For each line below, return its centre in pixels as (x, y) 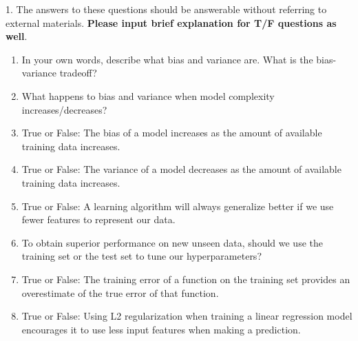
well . (17, 36)
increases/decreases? (64, 109)
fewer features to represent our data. (98, 219)
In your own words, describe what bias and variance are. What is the (167, 59)
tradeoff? (78, 73)
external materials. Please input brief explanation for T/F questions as (171, 22)
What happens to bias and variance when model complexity (148, 95)
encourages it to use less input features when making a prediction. (161, 329)
